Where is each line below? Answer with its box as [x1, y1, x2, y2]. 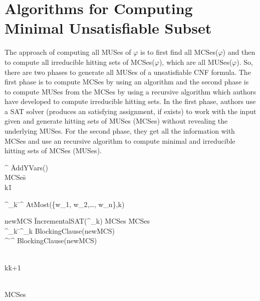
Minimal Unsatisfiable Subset [5, 18, 212, 38]
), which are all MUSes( [159, 56, 232, 67]
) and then [222, 47, 255, 57]
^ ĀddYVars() [5, 162, 48, 172]
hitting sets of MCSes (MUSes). [5, 145, 102, 156]
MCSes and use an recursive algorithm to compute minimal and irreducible [5, 135, 235, 146]
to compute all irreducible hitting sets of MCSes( [5, 56, 155, 67]
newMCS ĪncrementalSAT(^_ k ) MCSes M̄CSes [5, 216, 150, 226]
